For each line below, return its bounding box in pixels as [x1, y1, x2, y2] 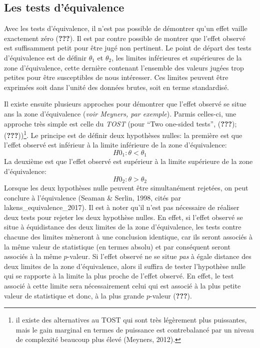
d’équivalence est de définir [4, 52, 87, 62]
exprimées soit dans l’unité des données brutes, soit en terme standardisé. [4, 81, 229, 92]
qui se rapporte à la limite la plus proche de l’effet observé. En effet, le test [4, 270, 234, 281]
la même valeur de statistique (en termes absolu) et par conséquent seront [4, 241, 230, 251]
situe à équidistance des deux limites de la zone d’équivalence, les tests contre [4, 221, 241, 232]
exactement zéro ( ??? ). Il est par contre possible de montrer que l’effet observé [4, 32, 245, 43]
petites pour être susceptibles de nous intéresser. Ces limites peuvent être [4, 72, 228, 82]
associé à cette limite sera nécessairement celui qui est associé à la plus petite [4, 280, 241, 291]
